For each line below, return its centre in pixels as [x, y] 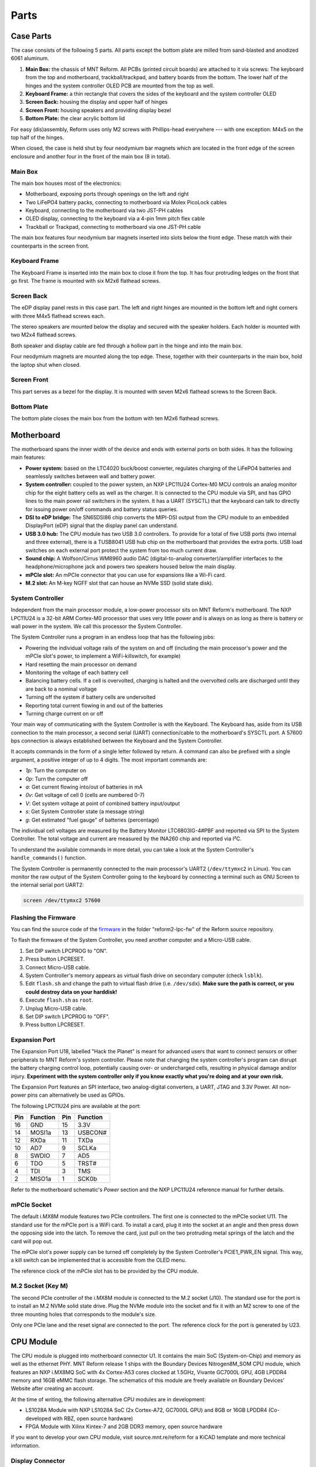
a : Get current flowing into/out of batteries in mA [84, 787]
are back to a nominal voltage [61, 689]
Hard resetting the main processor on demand [81, 664]
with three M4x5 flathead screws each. [58, 316]
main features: [28, 457]
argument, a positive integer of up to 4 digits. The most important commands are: [109, 759]
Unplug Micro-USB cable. [56, 1008]
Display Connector [38, 1461]
